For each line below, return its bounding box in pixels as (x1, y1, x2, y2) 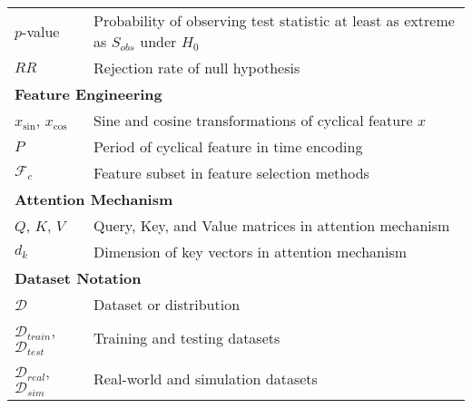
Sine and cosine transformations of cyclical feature (93, 110, 413, 131)
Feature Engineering (15, 83, 162, 104)
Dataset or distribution (93, 294, 241, 315)
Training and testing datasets (93, 326, 280, 348)
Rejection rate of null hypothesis (93, 57, 300, 78)
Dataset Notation (15, 267, 142, 288)
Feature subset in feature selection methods (93, 162, 369, 183)
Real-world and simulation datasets (93, 367, 318, 389)
